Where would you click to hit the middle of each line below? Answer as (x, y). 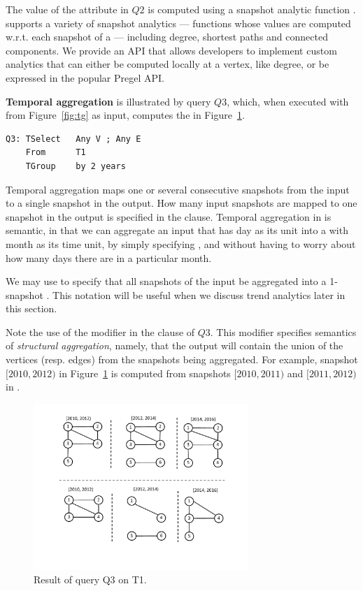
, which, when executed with (288, 101)
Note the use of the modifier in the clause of (100, 331)
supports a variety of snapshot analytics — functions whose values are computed (178, 23)
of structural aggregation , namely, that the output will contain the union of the (175, 345)
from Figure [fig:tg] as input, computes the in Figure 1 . (125, 115)
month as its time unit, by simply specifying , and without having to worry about (181, 243)
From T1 (56, 153)
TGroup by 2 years (76, 166)
